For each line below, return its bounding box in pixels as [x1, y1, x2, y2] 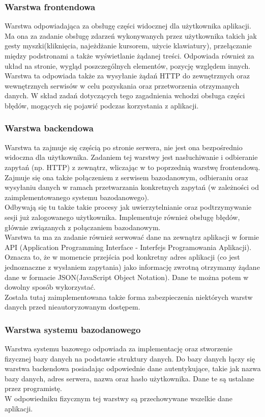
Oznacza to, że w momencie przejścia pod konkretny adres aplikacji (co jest [5, 252, 240, 262]
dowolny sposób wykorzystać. [5, 282, 96, 292]
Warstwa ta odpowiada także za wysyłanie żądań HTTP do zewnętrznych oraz [5, 70, 250, 81]
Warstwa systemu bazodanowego [5, 323, 141, 336]
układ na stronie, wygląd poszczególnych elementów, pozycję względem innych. [5, 60, 251, 71]
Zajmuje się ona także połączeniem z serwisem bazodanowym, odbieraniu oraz [5, 172, 248, 182]
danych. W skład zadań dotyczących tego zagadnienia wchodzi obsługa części [5, 90, 245, 101]
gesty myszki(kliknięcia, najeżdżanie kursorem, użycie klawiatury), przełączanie [5, 40, 252, 51]
